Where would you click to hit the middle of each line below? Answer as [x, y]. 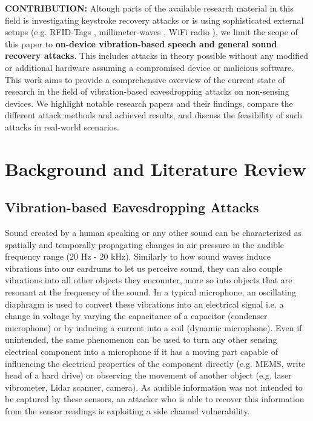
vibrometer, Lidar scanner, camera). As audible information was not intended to [154, 387]
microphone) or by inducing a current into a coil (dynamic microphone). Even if [153, 327]
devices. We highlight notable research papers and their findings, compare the [149, 103]
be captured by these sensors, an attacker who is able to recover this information [155, 399]
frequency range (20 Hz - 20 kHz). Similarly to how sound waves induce [138, 256]
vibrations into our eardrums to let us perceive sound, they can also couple [144, 268]
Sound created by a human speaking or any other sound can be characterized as [153, 233]
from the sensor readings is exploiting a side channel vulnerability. [127, 411]
